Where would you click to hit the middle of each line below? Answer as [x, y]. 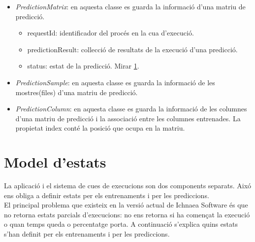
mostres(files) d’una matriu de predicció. [77, 92]
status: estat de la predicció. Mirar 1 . [83, 66]
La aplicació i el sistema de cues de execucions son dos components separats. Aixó [128, 186]
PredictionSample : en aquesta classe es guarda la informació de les [115, 82]
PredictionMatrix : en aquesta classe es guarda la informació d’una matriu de [130, 6]
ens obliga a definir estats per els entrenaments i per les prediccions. [107, 195]
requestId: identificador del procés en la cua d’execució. [111, 33]
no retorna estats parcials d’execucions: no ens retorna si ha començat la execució [127, 214]
